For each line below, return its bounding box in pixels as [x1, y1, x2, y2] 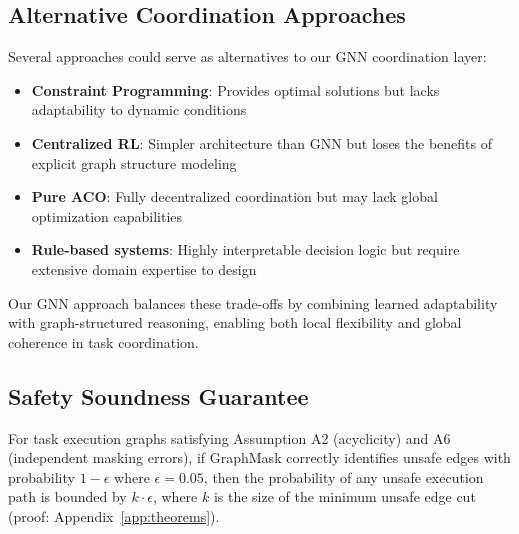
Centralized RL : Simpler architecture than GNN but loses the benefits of [31, 132, 492, 153]
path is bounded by [8, 486, 127, 507]
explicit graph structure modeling [31, 152, 237, 173]
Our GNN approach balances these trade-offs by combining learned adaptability [8, 292, 498, 313]
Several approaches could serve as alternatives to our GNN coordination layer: [8, 46, 487, 67]
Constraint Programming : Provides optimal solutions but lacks [31, 79, 440, 100]
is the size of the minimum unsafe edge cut [213, 486, 476, 507]
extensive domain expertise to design [31, 258, 257, 279]
